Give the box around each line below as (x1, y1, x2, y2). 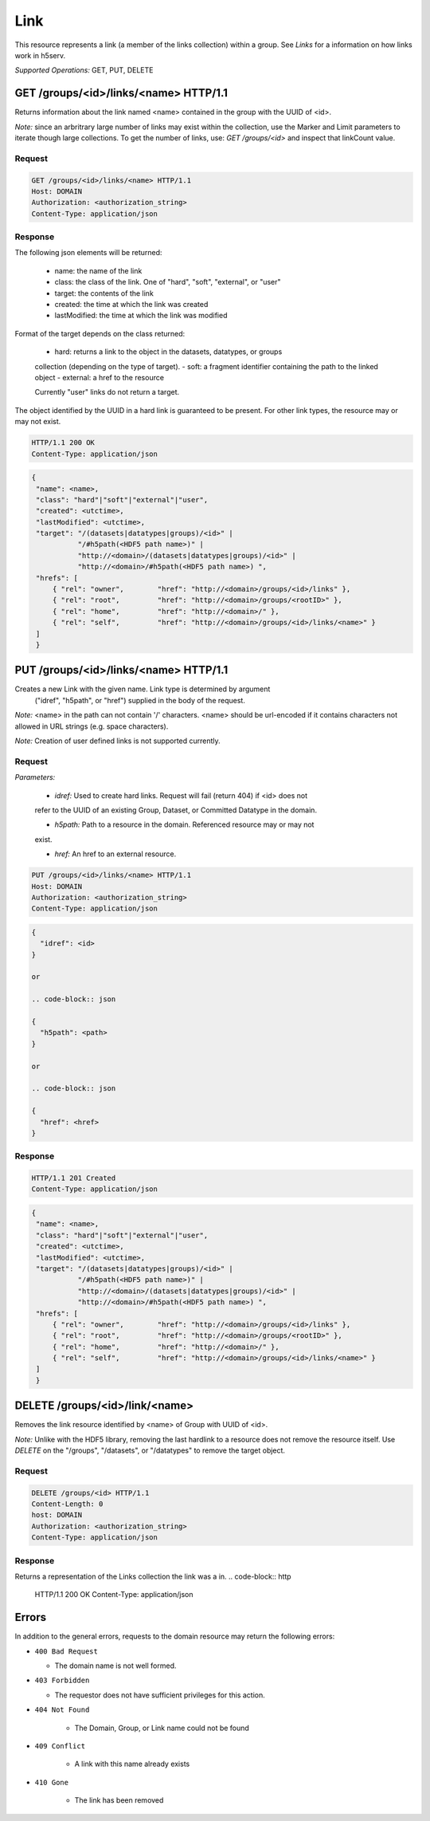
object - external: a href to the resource (34, 372, 165, 382)
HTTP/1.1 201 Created (31, 1174, 116, 1183)
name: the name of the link (54, 265, 143, 275)
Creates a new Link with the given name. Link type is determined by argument (14, 684, 271, 694)
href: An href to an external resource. (54, 849, 177, 859)
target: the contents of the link (54, 288, 154, 298)
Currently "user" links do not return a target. (34, 387, 180, 397)
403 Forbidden (34, 1676, 90, 1685)
